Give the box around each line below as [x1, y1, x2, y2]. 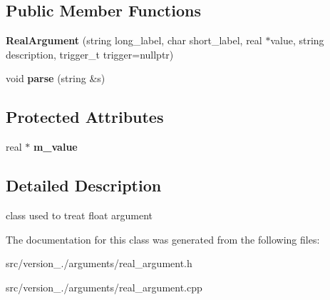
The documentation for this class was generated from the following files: [6, 231, 320, 246]
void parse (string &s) [6, 71, 105, 86]
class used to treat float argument [6, 207, 153, 222]
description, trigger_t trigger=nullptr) [6, 46, 174, 61]
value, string [270, 33, 324, 48]
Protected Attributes [6, 106, 164, 128]
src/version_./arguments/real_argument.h [6, 256, 192, 271]
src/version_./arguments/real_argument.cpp [6, 279, 202, 294]
